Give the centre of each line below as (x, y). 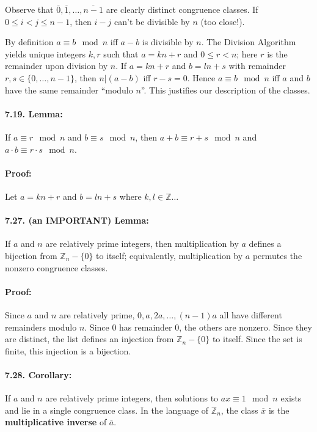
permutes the (277, 255)
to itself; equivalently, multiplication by (169, 255)
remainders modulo (41, 327)
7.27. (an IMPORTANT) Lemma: (77, 220)
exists (291, 398)
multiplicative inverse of (56, 422)
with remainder (257, 66)
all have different (251, 314)
